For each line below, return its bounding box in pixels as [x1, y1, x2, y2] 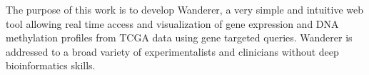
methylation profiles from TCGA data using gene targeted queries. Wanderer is [6, 30, 353, 45]
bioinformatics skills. [6, 58, 96, 73]
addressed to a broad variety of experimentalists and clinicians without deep [6, 44, 339, 59]
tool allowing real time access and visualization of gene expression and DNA [6, 16, 339, 31]
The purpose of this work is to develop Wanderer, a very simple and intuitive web [6, 2, 364, 16]
